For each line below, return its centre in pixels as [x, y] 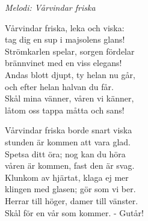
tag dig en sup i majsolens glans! [65, 39]
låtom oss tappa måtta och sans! [65, 110]
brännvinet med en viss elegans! [63, 63]
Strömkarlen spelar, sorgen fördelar [70, 51]
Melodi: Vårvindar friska [50, 7]
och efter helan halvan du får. [59, 86]
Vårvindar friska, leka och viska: [65, 27]
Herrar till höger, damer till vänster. [72, 200]
